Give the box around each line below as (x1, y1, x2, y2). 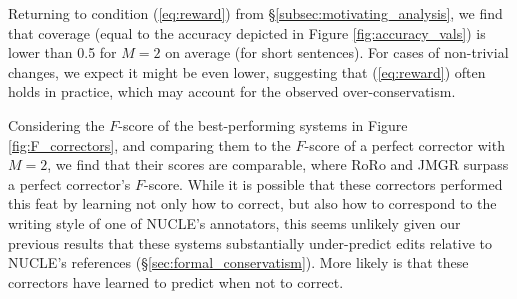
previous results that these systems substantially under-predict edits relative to (8, 232, 492, 253)
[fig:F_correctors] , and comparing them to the (8, 134, 291, 155)
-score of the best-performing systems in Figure (118, 114, 408, 135)
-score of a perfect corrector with (304, 134, 505, 155)
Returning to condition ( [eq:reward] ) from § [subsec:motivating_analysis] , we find (8, 3, 503, 23)
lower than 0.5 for (8, 42, 117, 63)
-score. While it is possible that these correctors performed (144, 173, 503, 194)
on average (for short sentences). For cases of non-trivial (165, 42, 509, 63)
